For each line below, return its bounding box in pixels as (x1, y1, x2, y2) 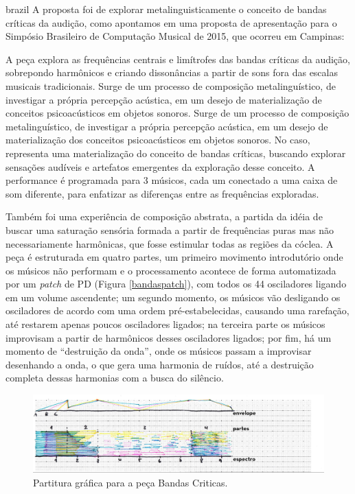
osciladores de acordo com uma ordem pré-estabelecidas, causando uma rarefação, (5, 303, 350, 318)
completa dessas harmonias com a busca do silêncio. (5, 370, 224, 385)
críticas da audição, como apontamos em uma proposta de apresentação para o (5, 15, 337, 30)
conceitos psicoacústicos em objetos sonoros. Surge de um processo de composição (5, 106, 350, 120)
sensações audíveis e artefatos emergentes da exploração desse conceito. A (5, 159, 315, 174)
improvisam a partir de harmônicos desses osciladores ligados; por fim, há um (5, 330, 332, 344)
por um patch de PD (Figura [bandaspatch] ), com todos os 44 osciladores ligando (5, 277, 347, 291)
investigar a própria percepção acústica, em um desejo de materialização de (5, 92, 322, 106)
